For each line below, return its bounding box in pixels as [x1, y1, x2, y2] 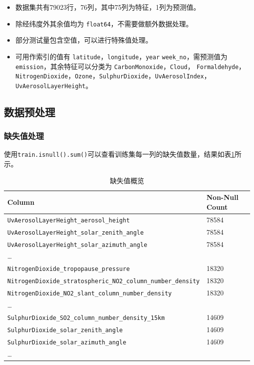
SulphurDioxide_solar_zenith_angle [7, 326, 123, 334]
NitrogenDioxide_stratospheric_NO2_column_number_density [7, 278, 200, 285]
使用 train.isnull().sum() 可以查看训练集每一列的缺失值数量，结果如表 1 [4, 149, 235, 159]
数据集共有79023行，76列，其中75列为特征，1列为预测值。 [15, 2, 200, 12]
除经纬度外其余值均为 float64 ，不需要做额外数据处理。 [15, 18, 193, 28]
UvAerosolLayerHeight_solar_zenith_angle [7, 229, 144, 236]
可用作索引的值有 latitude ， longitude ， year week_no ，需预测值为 [15, 51, 228, 61]
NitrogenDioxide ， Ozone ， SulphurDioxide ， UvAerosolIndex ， [15, 71, 211, 81]
